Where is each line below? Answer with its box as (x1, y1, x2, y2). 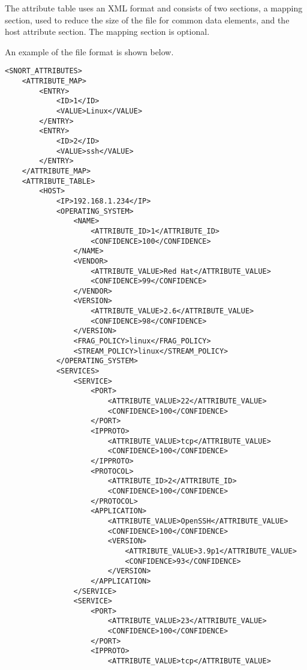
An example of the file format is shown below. (5, 45, 174, 58)
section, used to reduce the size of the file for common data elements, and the (5, 13, 290, 26)
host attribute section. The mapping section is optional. (5, 25, 210, 38)
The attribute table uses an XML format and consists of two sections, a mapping (5, 2, 303, 14)
